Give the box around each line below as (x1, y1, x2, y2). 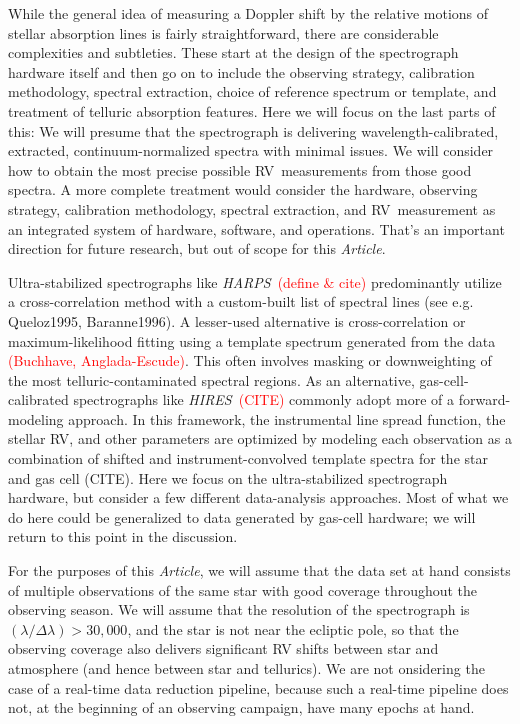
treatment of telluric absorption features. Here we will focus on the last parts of (8, 100, 496, 121)
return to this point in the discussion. (8, 526, 238, 547)
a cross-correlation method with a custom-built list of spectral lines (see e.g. (8, 291, 474, 312)
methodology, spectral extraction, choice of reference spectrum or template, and (8, 81, 497, 102)
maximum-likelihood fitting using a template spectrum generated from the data (8, 330, 496, 351)
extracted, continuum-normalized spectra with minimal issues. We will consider (8, 140, 494, 161)
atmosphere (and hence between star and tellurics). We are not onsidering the (8, 658, 485, 678)
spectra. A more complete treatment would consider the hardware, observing (8, 179, 478, 200)
